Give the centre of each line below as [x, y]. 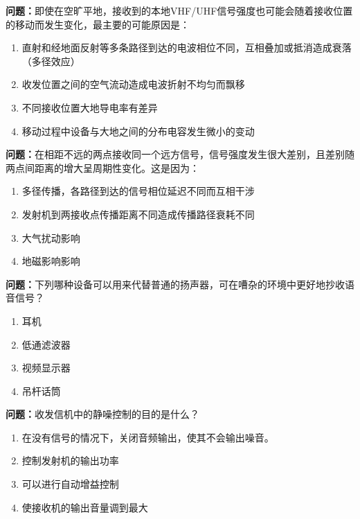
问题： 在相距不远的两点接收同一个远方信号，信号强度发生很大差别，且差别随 [180, 154]
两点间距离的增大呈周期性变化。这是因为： [102, 167]
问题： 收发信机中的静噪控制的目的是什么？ [102, 414]
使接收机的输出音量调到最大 [85, 507]
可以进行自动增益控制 [70, 484]
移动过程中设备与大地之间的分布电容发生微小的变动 [138, 131]
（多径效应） [51, 61]
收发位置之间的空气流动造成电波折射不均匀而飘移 [133, 84]
